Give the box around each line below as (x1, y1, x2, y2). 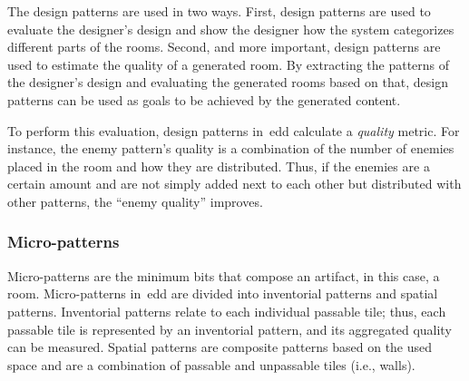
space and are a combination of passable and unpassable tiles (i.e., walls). (7, 355, 415, 374)
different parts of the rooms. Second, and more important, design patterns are (7, 37, 441, 56)
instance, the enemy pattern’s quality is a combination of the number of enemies (7, 139, 454, 158)
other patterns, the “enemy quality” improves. (7, 191, 263, 210)
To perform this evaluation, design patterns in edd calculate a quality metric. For (7, 121, 460, 140)
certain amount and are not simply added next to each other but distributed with (7, 174, 462, 193)
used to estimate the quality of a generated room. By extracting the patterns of (7, 54, 450, 73)
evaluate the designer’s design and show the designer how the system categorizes (7, 19, 454, 38)
